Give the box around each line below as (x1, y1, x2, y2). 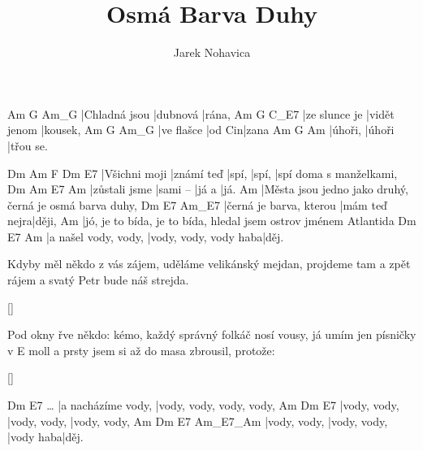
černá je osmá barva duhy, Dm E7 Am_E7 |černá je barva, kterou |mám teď (7, 196, 387, 213)
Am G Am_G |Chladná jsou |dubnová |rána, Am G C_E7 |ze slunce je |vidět (7, 105, 395, 122)
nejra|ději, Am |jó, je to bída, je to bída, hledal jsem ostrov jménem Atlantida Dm (7, 212, 417, 229)
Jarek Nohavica (173, 44, 251, 61)
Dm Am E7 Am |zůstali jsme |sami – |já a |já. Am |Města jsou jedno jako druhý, (7, 180, 408, 197)
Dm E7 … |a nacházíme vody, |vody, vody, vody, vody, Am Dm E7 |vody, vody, (7, 397, 399, 414)
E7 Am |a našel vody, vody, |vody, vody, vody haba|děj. (7, 228, 284, 245)
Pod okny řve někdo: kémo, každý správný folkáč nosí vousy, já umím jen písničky (7, 326, 417, 343)
